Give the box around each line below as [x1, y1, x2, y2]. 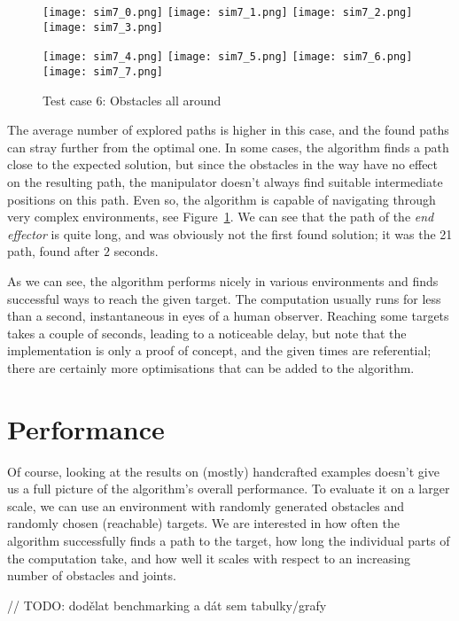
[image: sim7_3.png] [43, 20, 164, 34]
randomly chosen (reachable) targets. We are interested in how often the [7, 514, 400, 532]
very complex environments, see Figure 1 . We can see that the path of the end [7, 207, 434, 226]
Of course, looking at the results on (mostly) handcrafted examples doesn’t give [7, 462, 440, 480]
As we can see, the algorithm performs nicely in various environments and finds [7, 271, 439, 290]
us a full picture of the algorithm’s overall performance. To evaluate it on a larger [7, 479, 450, 498]
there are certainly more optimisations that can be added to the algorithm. [7, 358, 415, 376]
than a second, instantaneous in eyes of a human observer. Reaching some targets [7, 307, 449, 325]
